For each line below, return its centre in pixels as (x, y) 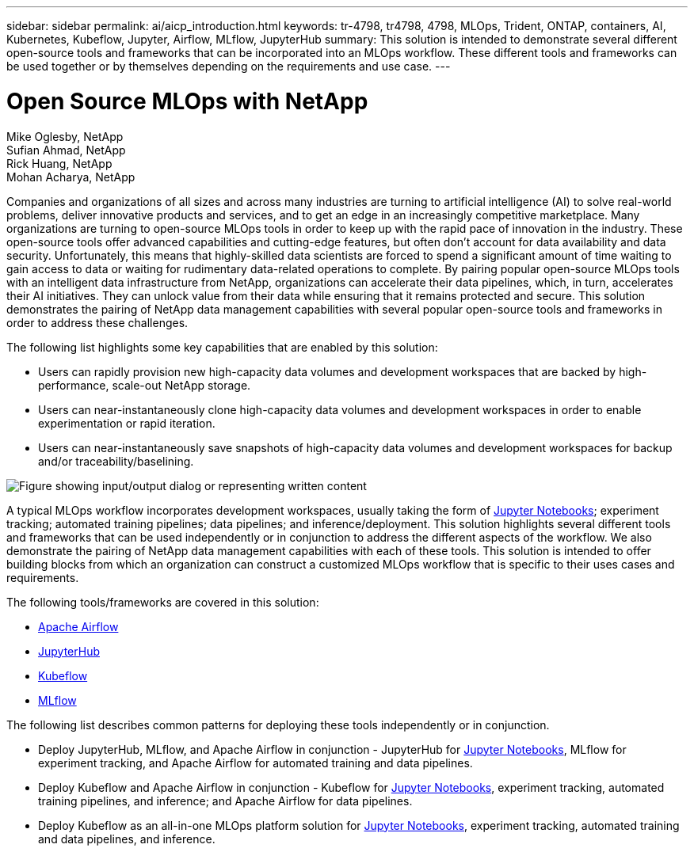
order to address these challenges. (97, 322)
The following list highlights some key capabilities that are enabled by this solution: (222, 347)
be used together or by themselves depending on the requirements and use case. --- (229, 66)
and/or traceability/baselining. (116, 461)
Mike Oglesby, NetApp (65, 136)
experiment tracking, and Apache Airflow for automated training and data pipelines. (255, 763)
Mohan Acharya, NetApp (71, 177)
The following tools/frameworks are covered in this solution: (163, 602)
